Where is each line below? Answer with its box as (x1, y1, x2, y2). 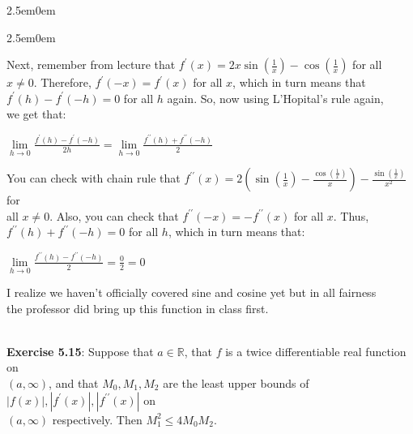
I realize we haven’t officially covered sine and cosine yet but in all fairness (6, 284, 377, 301)
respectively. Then (52, 410, 143, 428)
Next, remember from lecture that (6, 56, 176, 73)
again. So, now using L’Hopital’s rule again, (167, 89, 384, 106)
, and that (49, 375, 99, 392)
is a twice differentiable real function (225, 342, 407, 359)
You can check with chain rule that (6, 170, 181, 187)
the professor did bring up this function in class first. (6, 299, 269, 316)
